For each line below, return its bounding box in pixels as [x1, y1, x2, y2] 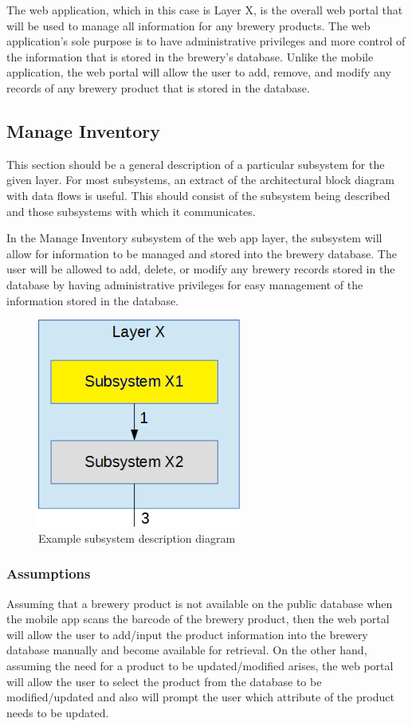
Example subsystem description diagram [38, 529, 236, 546]
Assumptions [6, 563, 91, 583]
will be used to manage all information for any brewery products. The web [6, 17, 371, 33]
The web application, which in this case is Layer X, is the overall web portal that [6, 2, 403, 18]
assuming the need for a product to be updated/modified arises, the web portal [6, 657, 394, 673]
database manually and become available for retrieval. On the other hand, [6, 642, 367, 658]
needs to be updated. [6, 704, 109, 720]
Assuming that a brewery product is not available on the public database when [6, 595, 393, 611]
